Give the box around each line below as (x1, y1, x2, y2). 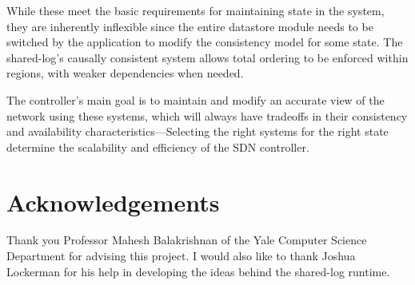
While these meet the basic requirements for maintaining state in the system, (6, 2, 385, 18)
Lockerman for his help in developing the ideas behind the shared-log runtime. (6, 263, 390, 279)
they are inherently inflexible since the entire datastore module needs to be (6, 18, 373, 34)
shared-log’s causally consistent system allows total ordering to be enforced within (6, 49, 409, 65)
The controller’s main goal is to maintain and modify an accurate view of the (6, 91, 385, 108)
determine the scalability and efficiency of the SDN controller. (6, 138, 309, 155)
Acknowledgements (6, 185, 220, 218)
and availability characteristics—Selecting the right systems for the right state (6, 123, 389, 140)
